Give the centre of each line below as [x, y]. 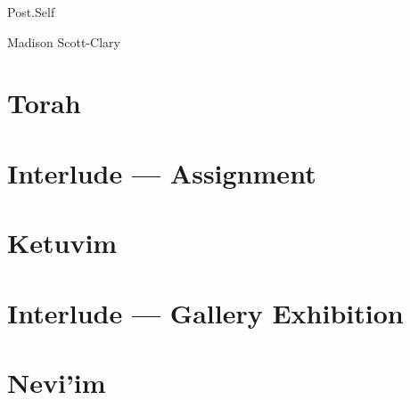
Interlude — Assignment [162, 172]
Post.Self [31, 12]
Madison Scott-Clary [64, 41]
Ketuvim [62, 243]
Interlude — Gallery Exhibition [205, 312]
